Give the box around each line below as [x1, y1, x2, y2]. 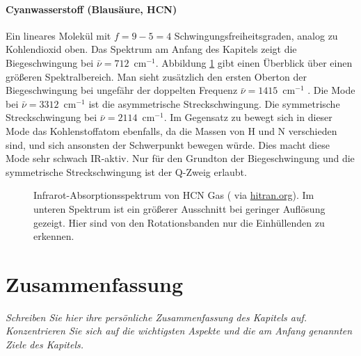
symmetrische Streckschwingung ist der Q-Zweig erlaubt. [6, 164, 247, 179]
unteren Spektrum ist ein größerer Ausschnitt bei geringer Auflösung [33, 201, 326, 216]
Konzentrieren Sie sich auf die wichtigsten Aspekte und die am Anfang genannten [6, 323, 353, 338]
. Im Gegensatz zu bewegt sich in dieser [163, 110, 332, 124]
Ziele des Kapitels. [6, 337, 84, 352]
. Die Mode [307, 83, 355, 97]
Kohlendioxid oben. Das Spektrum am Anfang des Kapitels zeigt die [6, 42, 297, 56]
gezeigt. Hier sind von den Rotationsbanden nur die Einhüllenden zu [33, 215, 325, 229]
